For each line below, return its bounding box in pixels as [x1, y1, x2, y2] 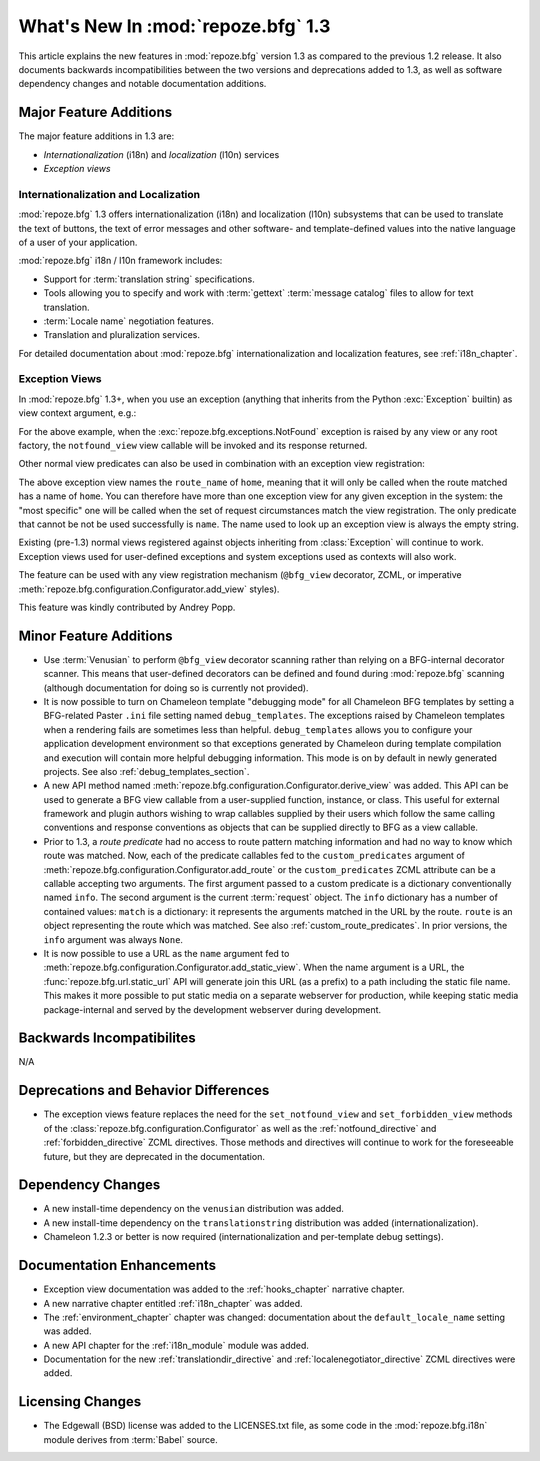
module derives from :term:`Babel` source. [43, 1433, 219, 1445]
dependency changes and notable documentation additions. [18, 78, 267, 90]
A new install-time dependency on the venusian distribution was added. [43, 1203, 345, 1215]
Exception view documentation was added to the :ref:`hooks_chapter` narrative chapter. [43, 1283, 405, 1295]
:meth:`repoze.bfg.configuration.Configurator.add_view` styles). [18, 583, 280, 595]
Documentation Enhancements [18, 1257, 217, 1274]
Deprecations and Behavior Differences [18, 1082, 270, 1099]
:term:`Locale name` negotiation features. [43, 315, 214, 327]
